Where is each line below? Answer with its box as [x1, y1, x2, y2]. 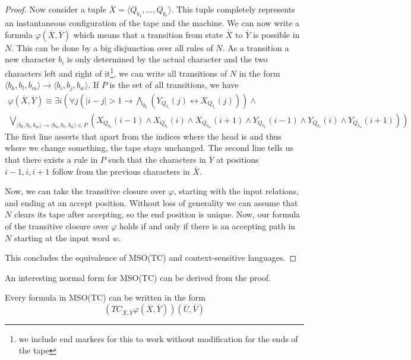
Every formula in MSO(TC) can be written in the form [5, 291, 205, 304]
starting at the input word [14, 231, 110, 244]
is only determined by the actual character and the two [67, 53, 268, 65]
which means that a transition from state [73, 28, 223, 40]
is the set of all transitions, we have [109, 78, 239, 91]
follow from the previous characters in [52, 165, 190, 177]
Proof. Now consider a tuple [5, 3, 106, 15]
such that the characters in [108, 153, 206, 165]
